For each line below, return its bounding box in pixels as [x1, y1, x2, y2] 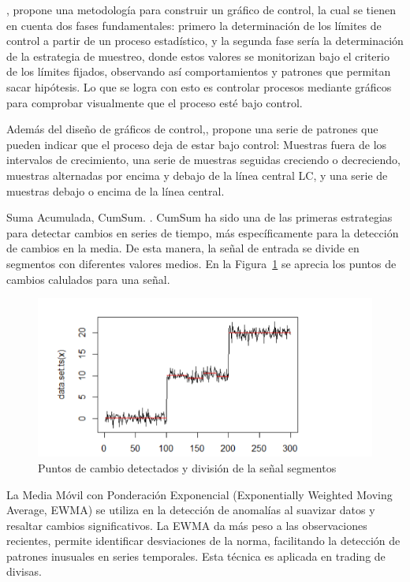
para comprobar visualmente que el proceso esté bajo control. [6, 94, 303, 110]
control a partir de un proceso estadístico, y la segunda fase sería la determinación [6, 32, 404, 49]
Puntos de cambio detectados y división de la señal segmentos [38, 459, 337, 476]
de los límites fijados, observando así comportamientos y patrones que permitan [6, 63, 391, 80]
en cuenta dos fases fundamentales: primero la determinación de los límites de [6, 17, 382, 33]
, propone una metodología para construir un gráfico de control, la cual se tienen [6, 2, 396, 17]
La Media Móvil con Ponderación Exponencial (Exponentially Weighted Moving [6, 486, 393, 502]
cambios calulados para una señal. [6, 270, 170, 287]
